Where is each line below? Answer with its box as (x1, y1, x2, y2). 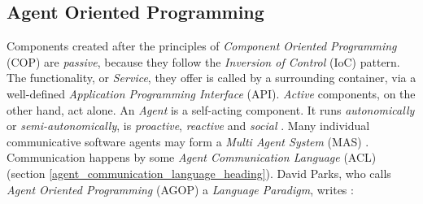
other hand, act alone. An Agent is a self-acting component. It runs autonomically (7, 101, 415, 118)
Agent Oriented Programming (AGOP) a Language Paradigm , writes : (7, 180, 354, 197)
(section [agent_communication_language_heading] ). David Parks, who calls (7, 164, 391, 181)
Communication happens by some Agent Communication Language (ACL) (7, 149, 377, 166)
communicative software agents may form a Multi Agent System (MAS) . (7, 132, 369, 150)
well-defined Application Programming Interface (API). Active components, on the (7, 85, 416, 102)
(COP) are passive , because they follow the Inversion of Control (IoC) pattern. (7, 53, 400, 70)
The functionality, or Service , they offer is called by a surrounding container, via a (7, 69, 416, 86)
